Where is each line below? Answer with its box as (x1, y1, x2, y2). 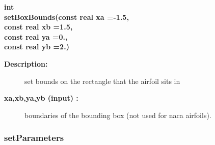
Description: (4, 58, 48, 69)
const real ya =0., (4, 31, 68, 42)
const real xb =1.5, (4, 21, 73, 32)
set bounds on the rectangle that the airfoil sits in (24, 75, 180, 86)
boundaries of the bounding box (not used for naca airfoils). (24, 109, 211, 120)
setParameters (4, 131, 64, 144)
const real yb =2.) (4, 41, 69, 52)
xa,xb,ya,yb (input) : (4, 93, 78, 103)
